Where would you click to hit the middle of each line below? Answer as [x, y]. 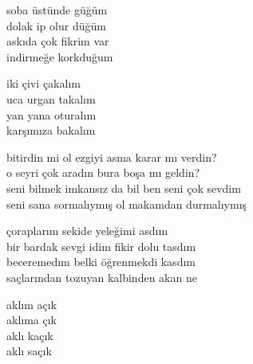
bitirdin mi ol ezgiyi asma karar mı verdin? [112, 157]
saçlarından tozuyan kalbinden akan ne [102, 277]
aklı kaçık [30, 335]
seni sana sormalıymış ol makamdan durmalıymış [127, 204]
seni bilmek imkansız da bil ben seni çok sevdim [124, 188]
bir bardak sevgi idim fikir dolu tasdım [101, 246]
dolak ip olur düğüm [56, 25]
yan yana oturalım [51, 114]
